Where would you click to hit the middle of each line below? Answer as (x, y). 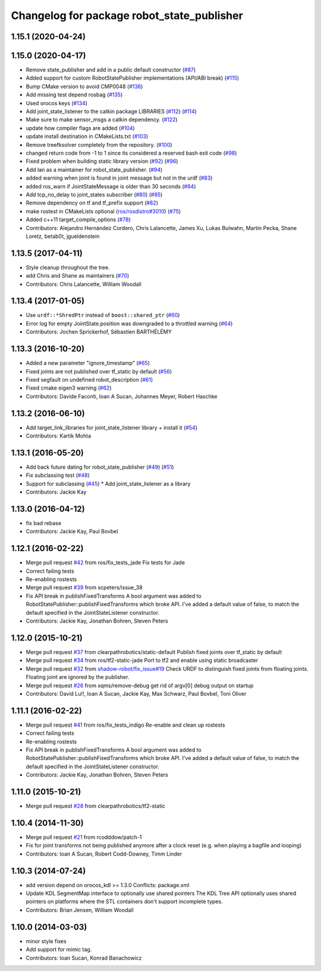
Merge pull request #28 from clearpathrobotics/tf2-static (96, 806)
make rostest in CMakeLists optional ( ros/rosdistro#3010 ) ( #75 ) (103, 211)
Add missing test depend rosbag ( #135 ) (74, 95)
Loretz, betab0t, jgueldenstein (63, 236)
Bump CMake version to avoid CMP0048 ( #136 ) (84, 86)
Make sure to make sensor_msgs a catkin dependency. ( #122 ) (102, 120)
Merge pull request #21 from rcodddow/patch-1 (84, 837)
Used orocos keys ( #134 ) (56, 103)
